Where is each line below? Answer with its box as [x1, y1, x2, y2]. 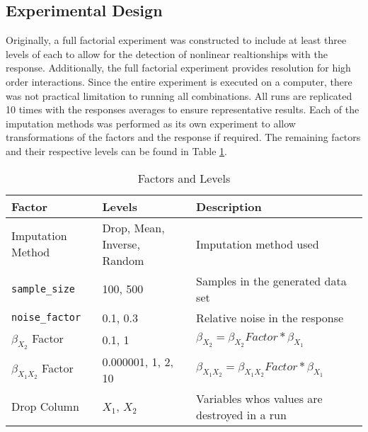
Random [102, 251, 144, 268]
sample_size [11, 283, 76, 295]
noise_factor [11, 312, 81, 324]
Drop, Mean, [102, 219, 165, 236]
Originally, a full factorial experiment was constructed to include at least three [6, 33, 347, 47]
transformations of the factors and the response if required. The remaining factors [6, 130, 361, 144]
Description [196, 198, 262, 215]
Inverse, [102, 235, 140, 252]
